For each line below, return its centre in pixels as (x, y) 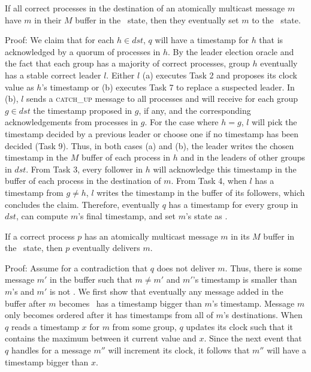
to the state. (276, 19)
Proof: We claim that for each (60, 40)
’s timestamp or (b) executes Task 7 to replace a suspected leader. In (168, 87)
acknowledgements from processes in (72, 122)
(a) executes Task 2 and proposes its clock (220, 75)
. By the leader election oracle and (231, 51)
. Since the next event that (253, 338)
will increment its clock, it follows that (179, 350)
